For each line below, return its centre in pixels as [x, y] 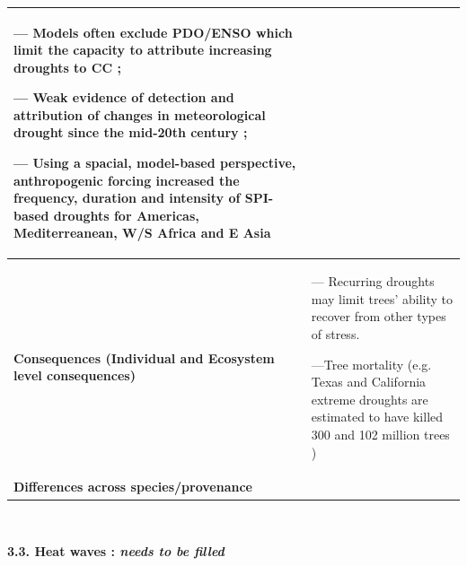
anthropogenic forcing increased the [127, 180]
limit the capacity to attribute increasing [143, 50]
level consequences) [75, 375]
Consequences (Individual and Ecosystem [144, 357]
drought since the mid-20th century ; [131, 132]
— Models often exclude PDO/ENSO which [153, 32]
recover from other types [379, 316]
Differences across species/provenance [133, 487]
